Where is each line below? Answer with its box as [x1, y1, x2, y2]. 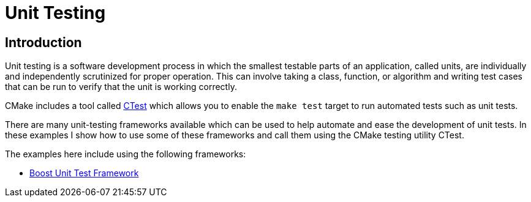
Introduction [5, 34, 82, 50]
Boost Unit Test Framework [29, 168, 139, 179]
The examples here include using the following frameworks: [5, 149, 246, 160]
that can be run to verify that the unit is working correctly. [5, 81, 237, 92]
